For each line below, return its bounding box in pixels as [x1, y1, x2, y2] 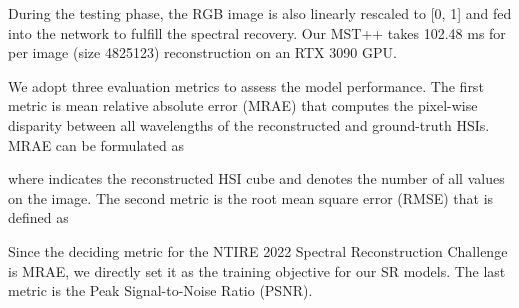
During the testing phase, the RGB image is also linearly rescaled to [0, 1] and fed [8, 3, 512, 23]
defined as [8, 207, 69, 228]
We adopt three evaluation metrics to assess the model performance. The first [8, 75, 484, 96]
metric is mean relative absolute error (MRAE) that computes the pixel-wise [8, 95, 478, 116]
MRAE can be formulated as [8, 134, 184, 155]
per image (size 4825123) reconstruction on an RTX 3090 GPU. [8, 42, 397, 63]
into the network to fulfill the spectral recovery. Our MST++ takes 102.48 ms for [8, 22, 506, 43]
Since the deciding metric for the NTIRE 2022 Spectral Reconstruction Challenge [8, 240, 508, 261]
